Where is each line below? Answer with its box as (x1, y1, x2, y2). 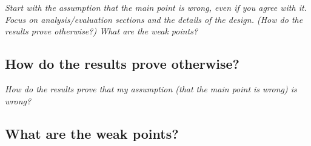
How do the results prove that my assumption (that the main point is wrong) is (5, 82, 297, 95)
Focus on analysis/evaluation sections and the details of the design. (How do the (5, 13, 303, 25)
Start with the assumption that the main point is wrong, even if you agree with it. (5, 1, 307, 13)
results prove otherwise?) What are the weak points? (5, 25, 198, 37)
